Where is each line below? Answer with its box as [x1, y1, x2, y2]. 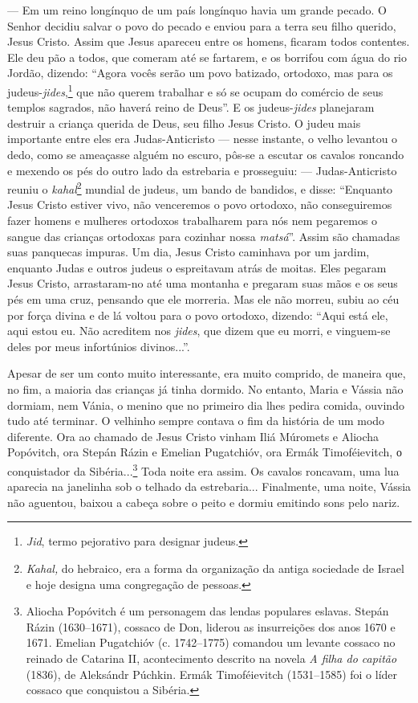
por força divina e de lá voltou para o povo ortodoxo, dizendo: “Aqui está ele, [7, 306, 388, 323]
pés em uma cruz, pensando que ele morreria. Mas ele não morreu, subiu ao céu [7, 291, 400, 307]
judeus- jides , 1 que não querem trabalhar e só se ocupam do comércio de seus [7, 80, 384, 100]
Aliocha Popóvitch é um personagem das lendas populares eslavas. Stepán [26, 603, 389, 619]
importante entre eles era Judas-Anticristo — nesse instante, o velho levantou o [7, 130, 398, 147]
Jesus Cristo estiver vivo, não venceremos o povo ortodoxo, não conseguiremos [7, 196, 392, 213]
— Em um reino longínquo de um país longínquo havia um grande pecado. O [7, 2, 387, 18]
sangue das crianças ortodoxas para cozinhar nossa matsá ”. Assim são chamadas [7, 227, 400, 244]
